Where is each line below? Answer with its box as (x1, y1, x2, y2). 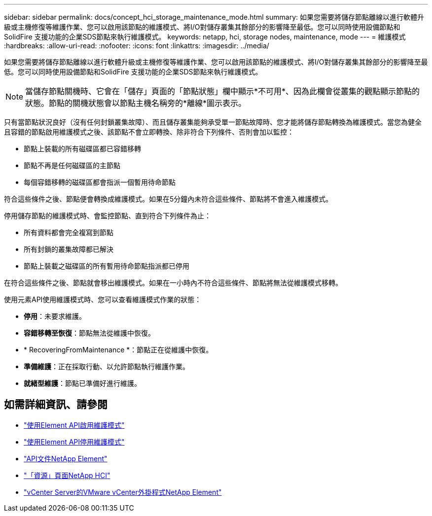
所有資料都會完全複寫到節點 (24, 228, 113, 237)
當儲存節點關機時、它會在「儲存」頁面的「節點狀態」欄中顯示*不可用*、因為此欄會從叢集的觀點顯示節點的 (25, 86, 420, 96)
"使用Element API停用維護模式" (24, 437, 125, 446)
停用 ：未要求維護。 (24, 312, 86, 320)
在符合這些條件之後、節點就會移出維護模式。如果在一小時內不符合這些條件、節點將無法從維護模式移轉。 (4, 278, 342, 287)
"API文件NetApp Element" (24, 454, 108, 463)
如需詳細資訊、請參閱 (4, 398, 108, 411)
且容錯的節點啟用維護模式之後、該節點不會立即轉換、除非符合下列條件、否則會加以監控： (4, 128, 294, 136)
